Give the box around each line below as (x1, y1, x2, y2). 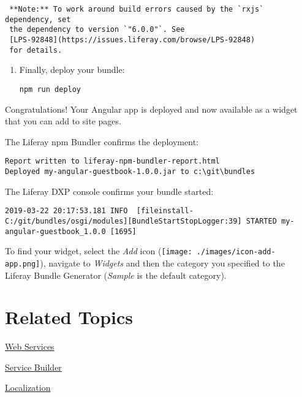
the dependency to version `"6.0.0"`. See (9, 25, 185, 34)
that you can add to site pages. (5, 115, 121, 127)
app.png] (5, 259, 40, 268)
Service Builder (5, 360, 62, 373)
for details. (9, 45, 62, 55)
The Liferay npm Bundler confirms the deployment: (5, 135, 198, 148)
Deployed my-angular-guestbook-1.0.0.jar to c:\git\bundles (5, 167, 255, 176)
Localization (5, 381, 51, 394)
